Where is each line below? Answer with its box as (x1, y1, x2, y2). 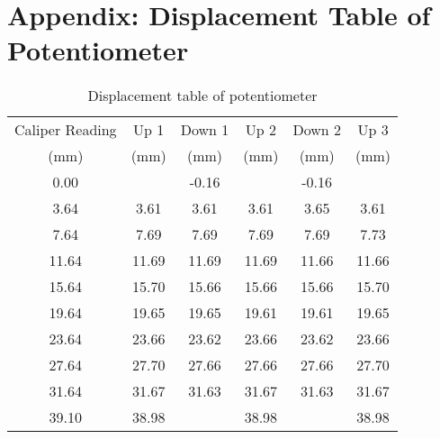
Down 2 (292, 119, 341, 141)
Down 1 (180, 119, 229, 141)
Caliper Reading (14, 119, 117, 141)
